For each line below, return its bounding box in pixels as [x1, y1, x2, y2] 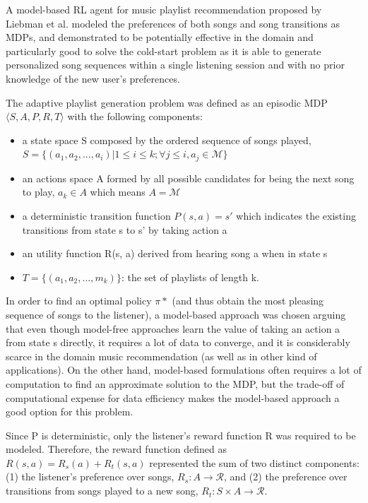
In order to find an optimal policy [6, 293, 152, 308]
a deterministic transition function [22, 208, 171, 223]
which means [90, 184, 146, 199]
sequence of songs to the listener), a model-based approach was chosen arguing [6, 307, 346, 321]
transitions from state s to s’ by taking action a [22, 222, 227, 237]
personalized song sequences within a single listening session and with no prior [6, 57, 345, 72]
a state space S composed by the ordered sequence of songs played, [22, 132, 311, 147]
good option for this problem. [6, 404, 133, 419]
